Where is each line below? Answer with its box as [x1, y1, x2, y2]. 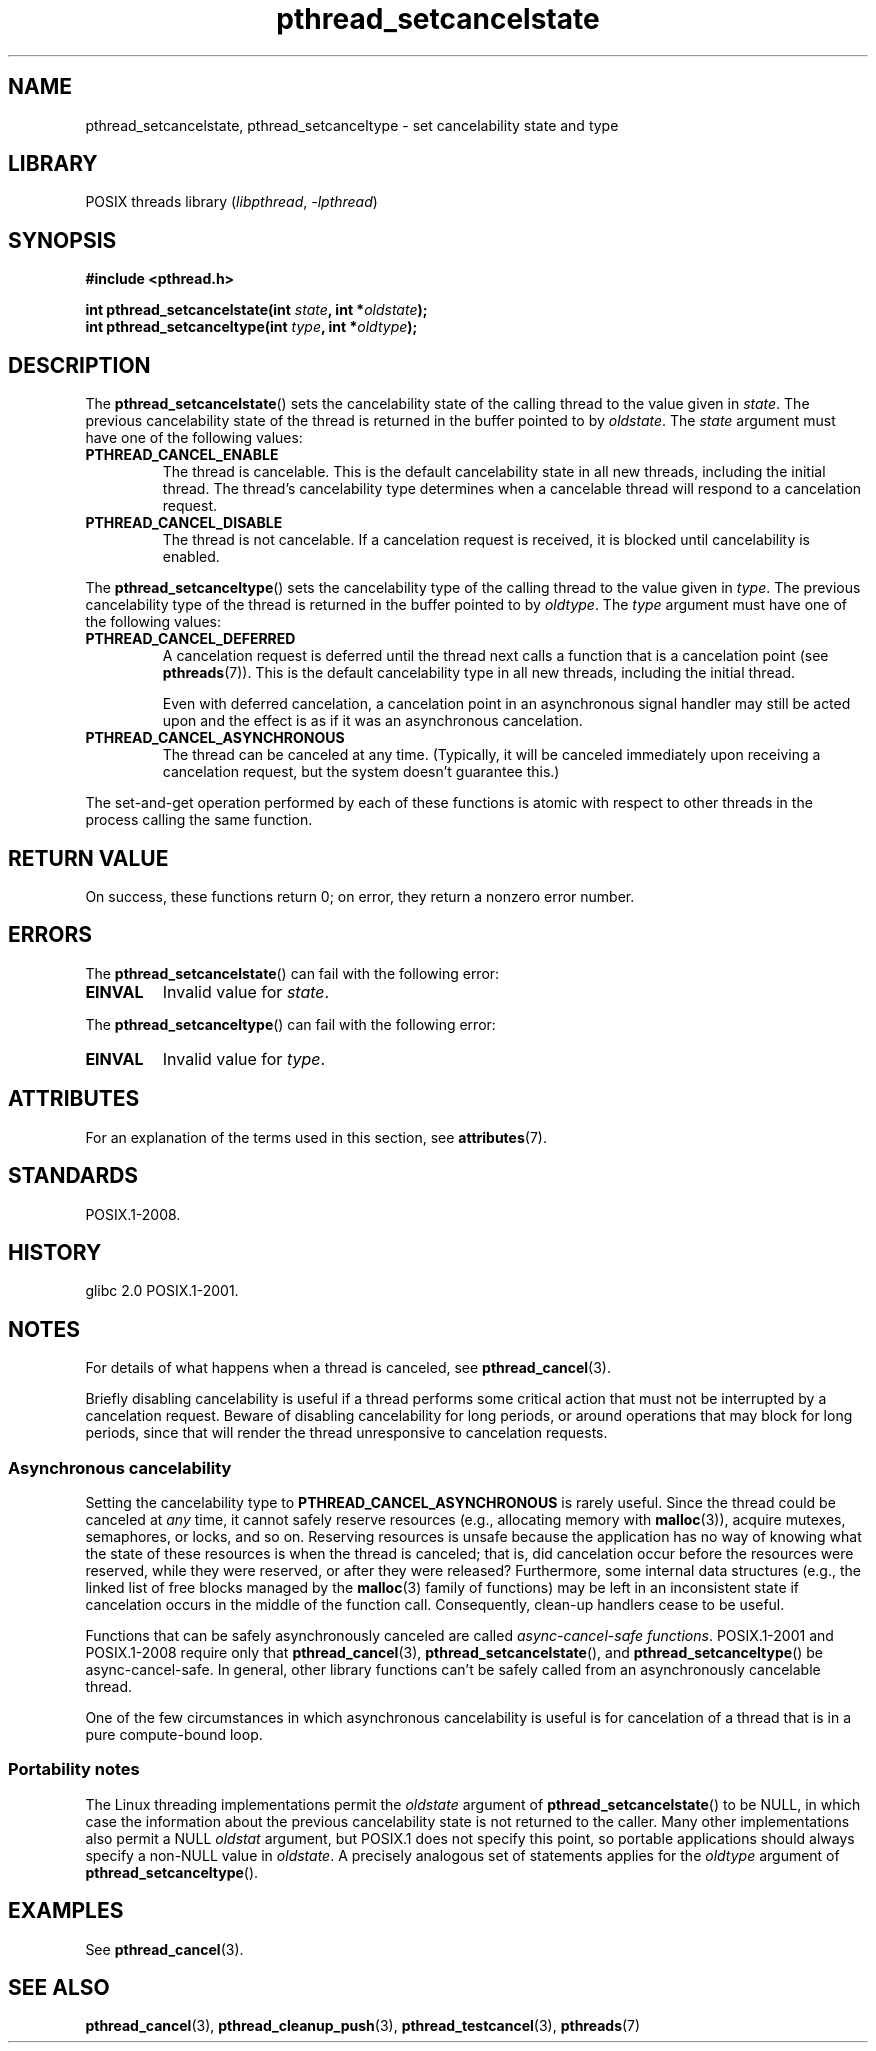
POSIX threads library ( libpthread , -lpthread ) [85, 193, 378, 211]
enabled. [162, 548, 220, 566]
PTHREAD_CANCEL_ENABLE [85, 446, 279, 464]
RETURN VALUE [8, 845, 169, 871]
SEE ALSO [8, 1974, 110, 2000]
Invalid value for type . [162, 1048, 326, 1069]
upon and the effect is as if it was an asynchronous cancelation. [162, 712, 583, 730]
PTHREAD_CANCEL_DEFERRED [85, 630, 296, 648]
